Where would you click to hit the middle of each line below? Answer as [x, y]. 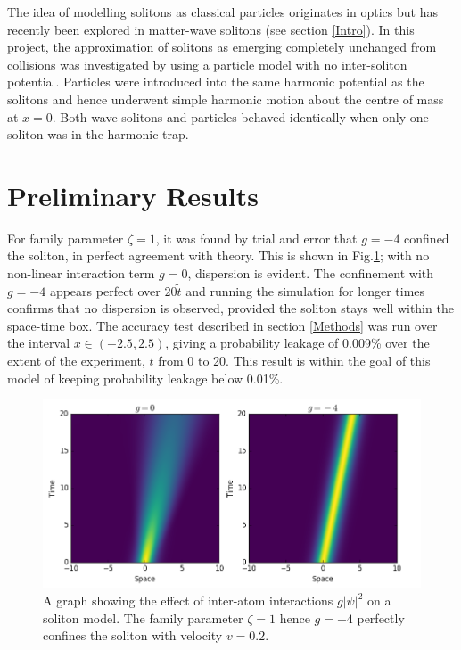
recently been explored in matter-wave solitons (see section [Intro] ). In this [211, 29]
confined [427, 238]
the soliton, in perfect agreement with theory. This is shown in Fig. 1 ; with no [218, 255]
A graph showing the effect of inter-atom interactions [188, 601]
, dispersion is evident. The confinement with [311, 273]
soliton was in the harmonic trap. [98, 134]
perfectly [381, 617]
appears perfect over [105, 290]
